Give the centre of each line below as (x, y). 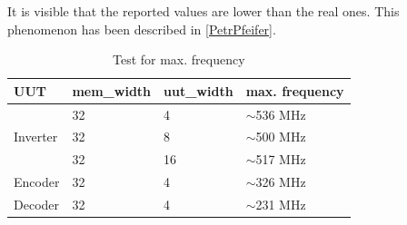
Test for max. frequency (179, 59)
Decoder (37, 204)
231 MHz (281, 204)
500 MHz (281, 137)
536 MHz (281, 114)
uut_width (199, 90)
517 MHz (281, 159)
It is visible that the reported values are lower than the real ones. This (203, 11)
